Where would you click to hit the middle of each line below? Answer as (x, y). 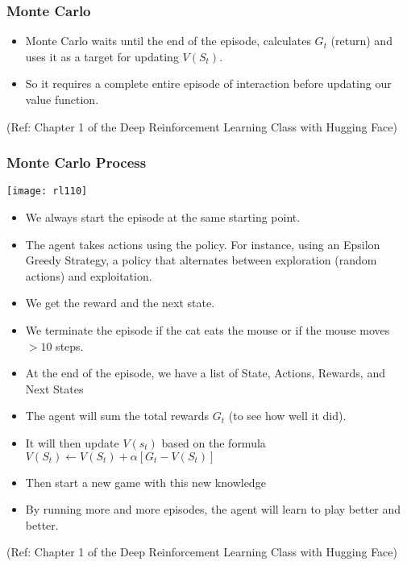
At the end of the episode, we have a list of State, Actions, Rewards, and (205, 373)
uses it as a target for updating (102, 56)
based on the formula (214, 443)
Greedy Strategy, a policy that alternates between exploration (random (201, 260)
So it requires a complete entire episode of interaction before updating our (208, 83)
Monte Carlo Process (77, 162)
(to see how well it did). (287, 416)
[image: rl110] (47, 191)
